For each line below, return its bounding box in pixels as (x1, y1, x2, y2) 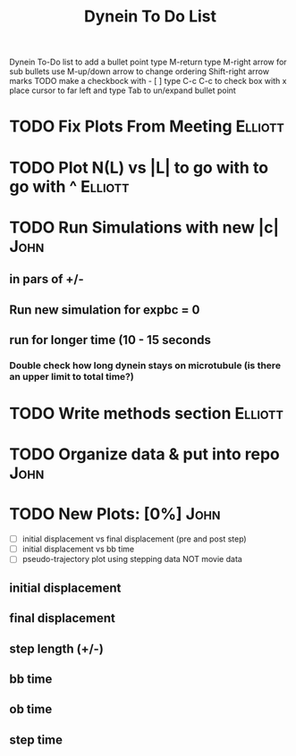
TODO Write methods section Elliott (9, 404, 284, 424)
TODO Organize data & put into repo (9, 444, 280, 465)
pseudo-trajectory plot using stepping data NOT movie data (21, 554, 243, 565)
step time (9, 732, 63, 747)
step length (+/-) (9, 641, 105, 656)
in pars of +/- (9, 272, 85, 287)
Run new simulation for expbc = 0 (9, 302, 200, 317)
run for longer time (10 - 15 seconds (9, 332, 212, 348)
